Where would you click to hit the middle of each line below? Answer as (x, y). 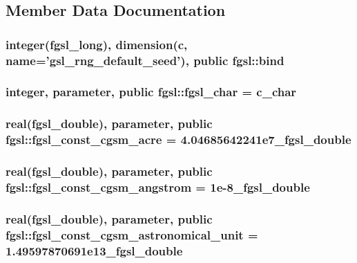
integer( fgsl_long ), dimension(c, (97, 44)
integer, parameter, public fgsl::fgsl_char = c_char (151, 92)
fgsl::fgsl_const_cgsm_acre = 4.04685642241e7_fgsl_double (178, 139)
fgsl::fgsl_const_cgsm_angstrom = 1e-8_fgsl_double (158, 187)
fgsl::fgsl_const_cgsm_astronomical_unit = (132, 234)
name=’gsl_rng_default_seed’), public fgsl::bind (145, 60)
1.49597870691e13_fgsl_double (94, 250)
